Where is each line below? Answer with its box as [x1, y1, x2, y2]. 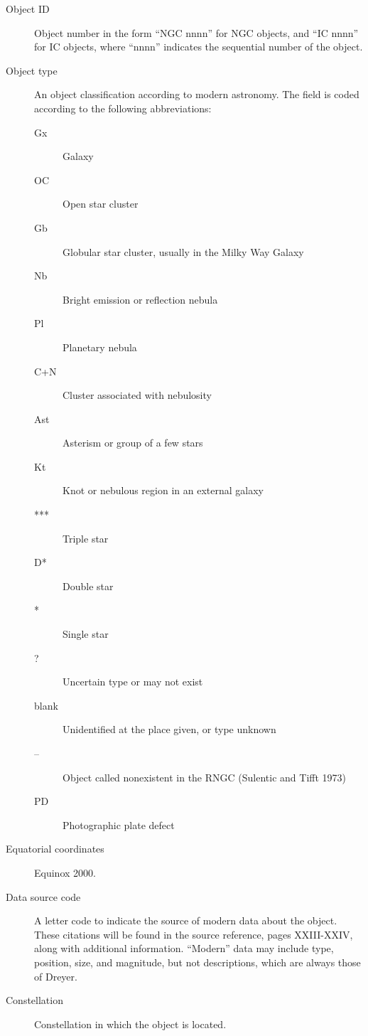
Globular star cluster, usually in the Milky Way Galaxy [63, 244, 304, 259]
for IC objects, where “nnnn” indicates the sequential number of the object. [34, 39, 363, 54]
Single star [63, 626, 109, 641]
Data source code [6, 889, 81, 904]
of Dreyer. [34, 968, 77, 983]
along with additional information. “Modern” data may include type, [34, 941, 334, 956]
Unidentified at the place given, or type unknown [63, 722, 276, 737]
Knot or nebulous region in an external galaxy [63, 483, 264, 498]
